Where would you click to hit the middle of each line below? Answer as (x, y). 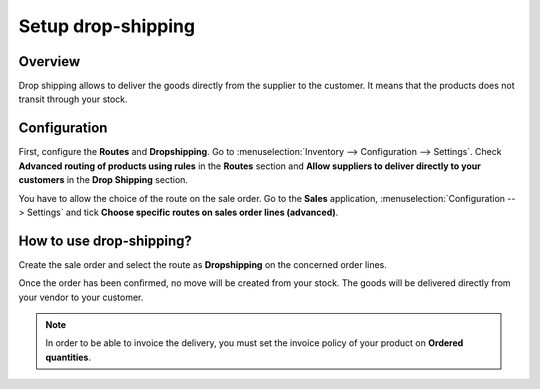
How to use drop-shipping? (105, 240)
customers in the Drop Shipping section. (103, 180)
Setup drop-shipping (106, 26)
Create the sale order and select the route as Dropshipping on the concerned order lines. (202, 264)
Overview (49, 61)
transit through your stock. (73, 99)
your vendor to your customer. (81, 297)
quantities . (68, 357)
